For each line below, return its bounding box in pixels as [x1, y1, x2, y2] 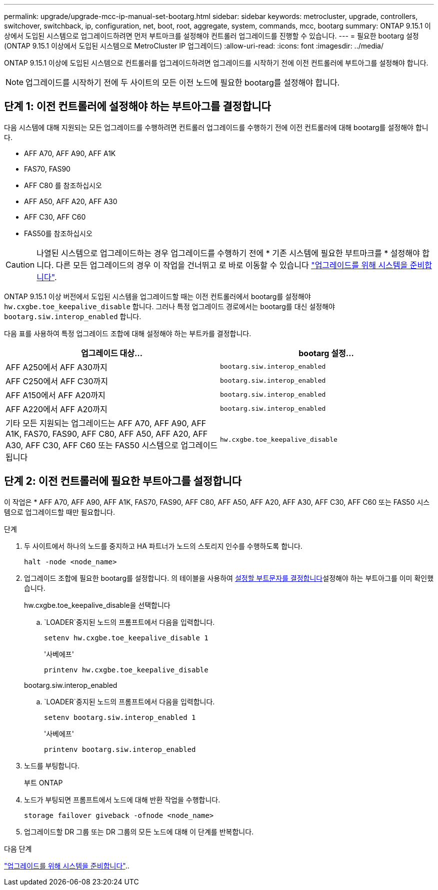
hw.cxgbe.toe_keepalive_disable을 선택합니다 [24, 600, 170, 609]
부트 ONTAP [24, 778, 63, 787]
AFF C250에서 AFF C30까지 [5, 376, 108, 386]
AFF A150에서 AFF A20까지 [5, 390, 105, 400]
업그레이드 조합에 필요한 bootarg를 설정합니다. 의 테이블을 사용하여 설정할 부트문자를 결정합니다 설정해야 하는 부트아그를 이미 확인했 [24, 573, 434, 582]
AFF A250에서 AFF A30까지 [5, 362, 107, 372]
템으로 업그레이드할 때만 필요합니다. [4, 507, 115, 516]
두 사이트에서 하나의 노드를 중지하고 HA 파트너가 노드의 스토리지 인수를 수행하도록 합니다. [24, 541, 302, 550]
